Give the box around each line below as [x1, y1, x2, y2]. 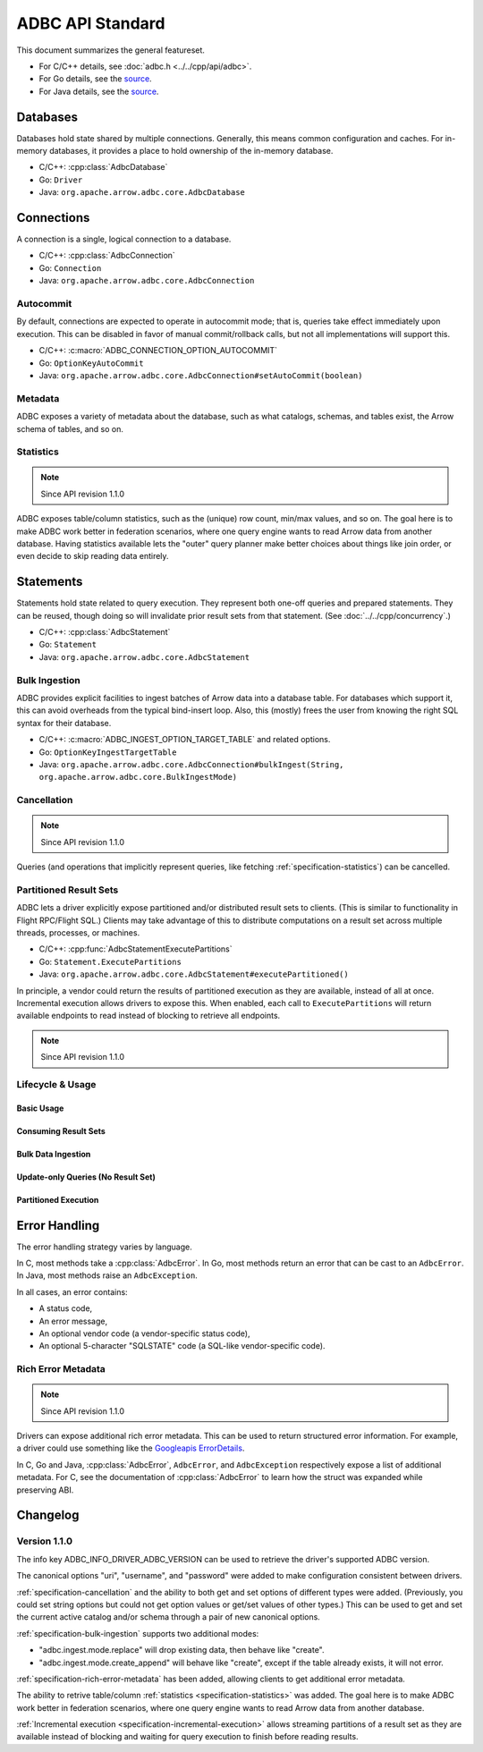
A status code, [38, 1303, 93, 1314]
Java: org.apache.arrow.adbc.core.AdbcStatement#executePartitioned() [38, 969, 349, 979]
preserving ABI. [16, 1485, 74, 1495]
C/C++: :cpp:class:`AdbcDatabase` [38, 162, 168, 173]
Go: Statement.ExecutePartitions [38, 956, 182, 967]
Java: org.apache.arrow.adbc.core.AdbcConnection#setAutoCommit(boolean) [38, 369, 363, 380]
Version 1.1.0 [16, 1535, 73, 1547]
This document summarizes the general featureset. [16, 45, 206, 55]
